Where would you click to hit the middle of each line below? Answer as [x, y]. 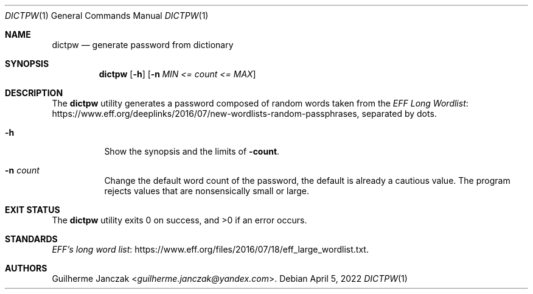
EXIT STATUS [33, 210]
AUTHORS [26, 268]
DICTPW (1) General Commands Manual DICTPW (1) [107, 16]
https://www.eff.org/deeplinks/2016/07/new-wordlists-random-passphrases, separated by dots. [244, 114]
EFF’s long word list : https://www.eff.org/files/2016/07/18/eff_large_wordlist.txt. [210, 249]
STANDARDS [31, 239]
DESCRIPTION [34, 93]
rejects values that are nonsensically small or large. [207, 191]
